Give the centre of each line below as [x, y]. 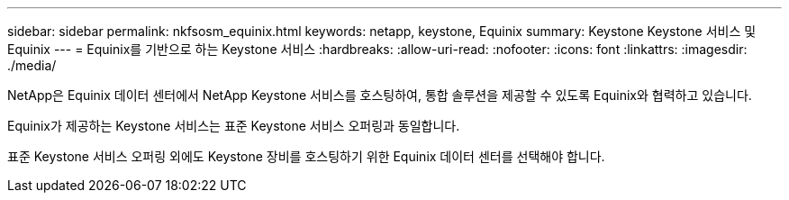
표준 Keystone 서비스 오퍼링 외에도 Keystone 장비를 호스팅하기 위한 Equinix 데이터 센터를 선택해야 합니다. [306, 156]
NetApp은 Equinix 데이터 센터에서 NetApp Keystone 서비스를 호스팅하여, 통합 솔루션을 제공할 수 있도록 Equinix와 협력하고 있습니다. [380, 95]
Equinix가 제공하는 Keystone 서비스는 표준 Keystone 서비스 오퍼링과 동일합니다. [234, 126]
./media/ [32, 65]
